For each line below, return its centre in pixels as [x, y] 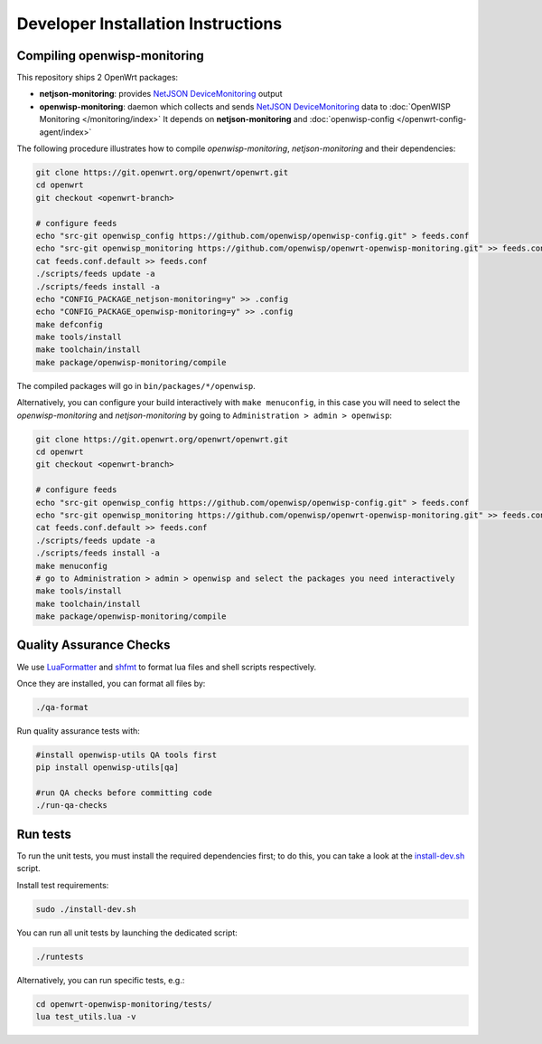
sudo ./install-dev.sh [86, 909]
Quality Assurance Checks [93, 645]
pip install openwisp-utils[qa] [107, 768]
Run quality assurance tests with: [78, 731]
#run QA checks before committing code [124, 793]
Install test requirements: [63, 885]
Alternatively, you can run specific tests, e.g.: [101, 980]
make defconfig [69, 324]
